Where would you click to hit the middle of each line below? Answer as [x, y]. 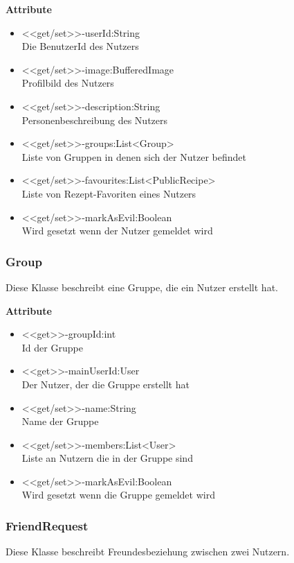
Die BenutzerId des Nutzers [80, 46]
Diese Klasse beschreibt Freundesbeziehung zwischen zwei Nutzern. [148, 552]
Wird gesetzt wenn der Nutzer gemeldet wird [117, 231]
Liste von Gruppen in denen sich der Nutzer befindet [134, 156]
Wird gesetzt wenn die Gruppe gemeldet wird [118, 495]
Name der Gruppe [60, 421]
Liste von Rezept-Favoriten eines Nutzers [109, 193]
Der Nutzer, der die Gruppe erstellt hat [105, 384]
